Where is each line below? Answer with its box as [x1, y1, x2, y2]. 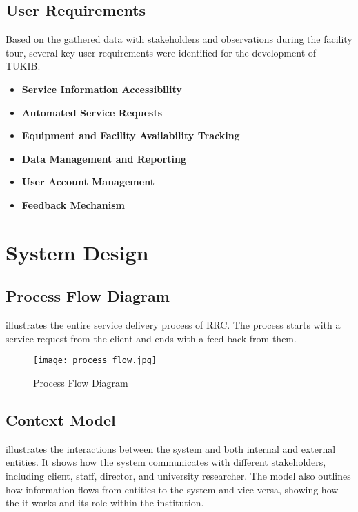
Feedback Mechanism [21, 197, 125, 212]
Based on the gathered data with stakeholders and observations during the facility [6, 32, 352, 46]
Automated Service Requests [21, 105, 163, 119]
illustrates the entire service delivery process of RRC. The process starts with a [6, 318, 341, 332]
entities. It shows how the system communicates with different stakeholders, [6, 455, 326, 469]
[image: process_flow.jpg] [33, 356, 157, 366]
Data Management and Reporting [21, 151, 186, 165]
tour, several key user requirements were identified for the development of [6, 45, 317, 59]
